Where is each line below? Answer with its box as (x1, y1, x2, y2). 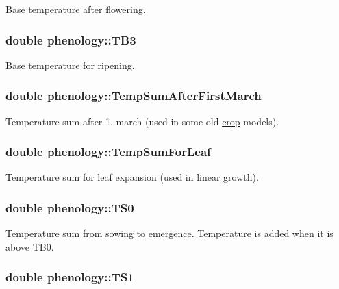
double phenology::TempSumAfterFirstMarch (5, 87, 262, 104)
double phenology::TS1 (5, 268, 134, 286)
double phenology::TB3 (5, 31, 136, 48)
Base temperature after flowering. (5, 2, 146, 16)
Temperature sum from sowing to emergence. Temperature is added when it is (5, 226, 334, 240)
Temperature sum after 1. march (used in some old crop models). (5, 114, 279, 128)
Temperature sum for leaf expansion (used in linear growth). (5, 170, 259, 184)
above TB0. (5, 239, 54, 253)
